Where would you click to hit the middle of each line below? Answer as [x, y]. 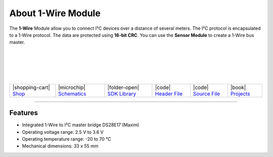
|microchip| [72, 87]
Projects [240, 93]
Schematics [72, 93]
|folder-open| [123, 87]
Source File [206, 93]
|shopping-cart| [31, 87]
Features [24, 113]
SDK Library [122, 93]
